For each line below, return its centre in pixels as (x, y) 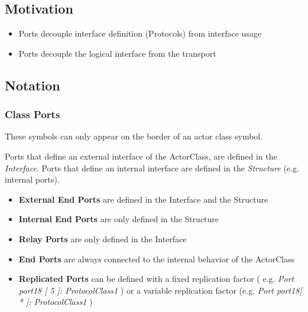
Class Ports (33, 114)
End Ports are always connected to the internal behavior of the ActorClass (157, 259)
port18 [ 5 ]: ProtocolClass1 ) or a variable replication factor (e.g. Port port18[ (160, 290)
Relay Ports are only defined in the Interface (103, 238)
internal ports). (32, 179)
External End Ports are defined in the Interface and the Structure (143, 199)
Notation (33, 85)
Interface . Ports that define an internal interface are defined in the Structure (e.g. (152, 168)
